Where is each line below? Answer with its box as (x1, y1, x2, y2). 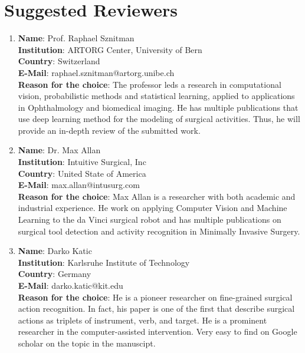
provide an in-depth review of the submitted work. (18, 124, 201, 136)
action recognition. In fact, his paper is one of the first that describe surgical (18, 302, 295, 315)
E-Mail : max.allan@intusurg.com (18, 179, 140, 191)
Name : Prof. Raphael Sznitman (18, 32, 135, 44)
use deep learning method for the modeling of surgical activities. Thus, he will (18, 113, 300, 125)
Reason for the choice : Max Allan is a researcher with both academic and (18, 190, 296, 202)
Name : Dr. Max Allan (18, 144, 101, 156)
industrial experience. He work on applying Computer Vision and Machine (18, 202, 287, 214)
